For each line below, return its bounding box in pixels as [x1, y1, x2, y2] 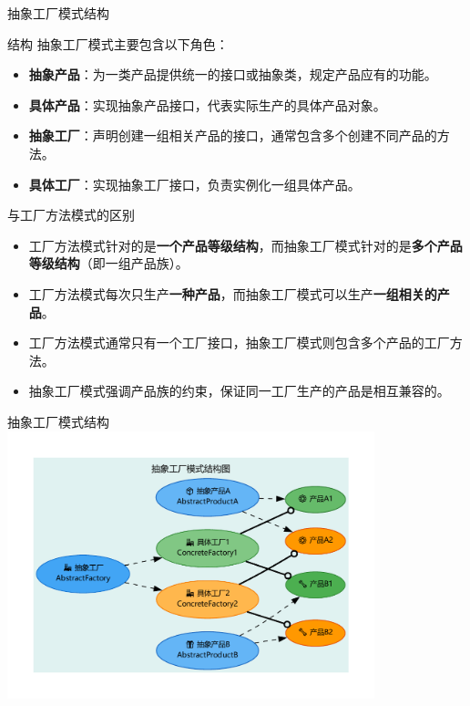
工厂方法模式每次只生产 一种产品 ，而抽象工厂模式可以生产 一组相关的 [28, 284, 437, 303]
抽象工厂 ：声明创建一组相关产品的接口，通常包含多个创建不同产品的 [28, 126, 437, 145]
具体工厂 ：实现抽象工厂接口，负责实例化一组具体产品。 [28, 174, 361, 193]
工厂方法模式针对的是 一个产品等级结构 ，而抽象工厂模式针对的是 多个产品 [28, 235, 463, 254]
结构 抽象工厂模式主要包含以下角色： [7, 34, 229, 53]
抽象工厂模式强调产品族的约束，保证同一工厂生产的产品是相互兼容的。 [28, 381, 450, 400]
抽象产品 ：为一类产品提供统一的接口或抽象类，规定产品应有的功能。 [28, 65, 437, 84]
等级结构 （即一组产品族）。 [28, 254, 189, 273]
